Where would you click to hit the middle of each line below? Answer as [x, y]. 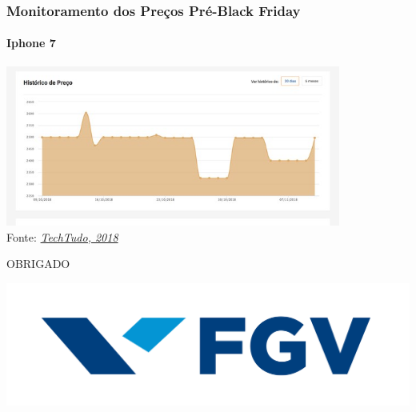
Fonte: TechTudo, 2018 [62, 236]
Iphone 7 [31, 43]
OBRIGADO [38, 264]
